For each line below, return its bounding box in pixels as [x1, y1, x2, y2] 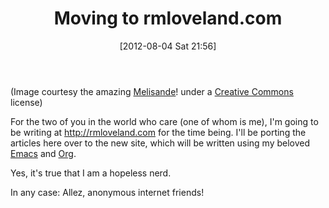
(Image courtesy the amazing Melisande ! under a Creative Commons [10, 85, 294, 97]
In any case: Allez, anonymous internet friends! [10, 186, 205, 198]
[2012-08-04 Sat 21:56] [119, 40, 217, 52]
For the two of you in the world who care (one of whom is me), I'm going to [10, 115, 319, 127]
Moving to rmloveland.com [53, 7, 283, 30]
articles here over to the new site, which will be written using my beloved [10, 137, 311, 149]
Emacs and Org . [10, 147, 77, 159]
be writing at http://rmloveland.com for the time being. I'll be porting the [10, 126, 307, 138]
